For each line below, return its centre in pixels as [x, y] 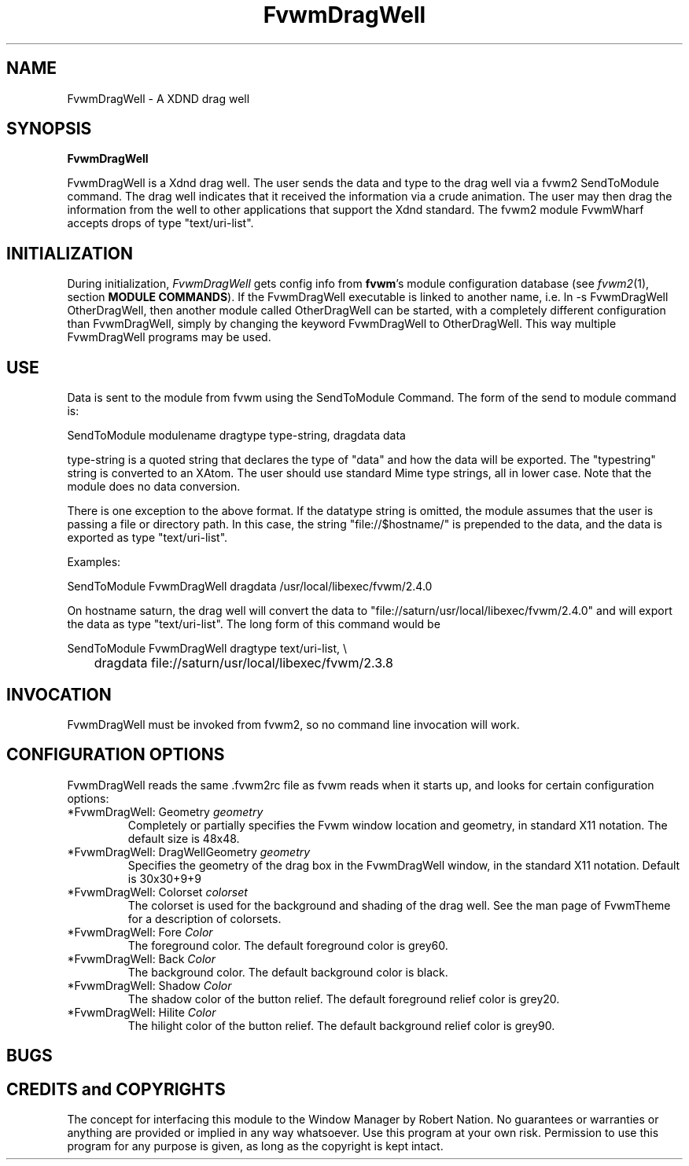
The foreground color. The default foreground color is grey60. [288, 945]
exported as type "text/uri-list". [147, 538]
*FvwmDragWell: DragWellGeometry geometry [189, 852]
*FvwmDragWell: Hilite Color [142, 1012]
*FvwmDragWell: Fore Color [140, 932]
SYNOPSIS [49, 129]
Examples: [94, 562]
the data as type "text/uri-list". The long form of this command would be [254, 624]
